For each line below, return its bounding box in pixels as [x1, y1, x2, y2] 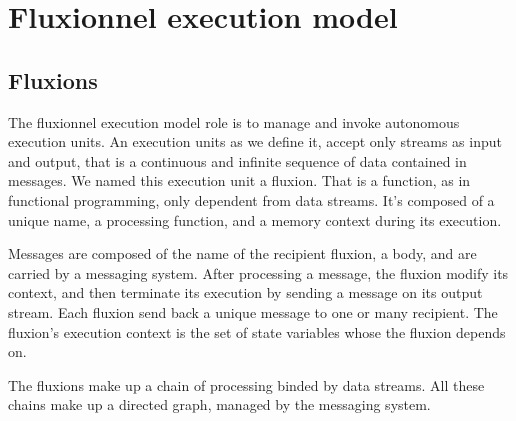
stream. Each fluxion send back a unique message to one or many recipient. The [8, 301, 498, 322]
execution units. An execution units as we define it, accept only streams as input [8, 131, 502, 152]
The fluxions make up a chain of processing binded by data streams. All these [8, 374, 485, 395]
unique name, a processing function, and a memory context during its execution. [8, 209, 502, 230]
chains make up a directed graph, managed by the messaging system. [8, 394, 431, 415]
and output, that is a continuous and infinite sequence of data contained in [8, 150, 467, 171]
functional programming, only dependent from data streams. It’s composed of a [8, 189, 495, 210]
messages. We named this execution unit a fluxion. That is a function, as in [8, 170, 471, 191]
